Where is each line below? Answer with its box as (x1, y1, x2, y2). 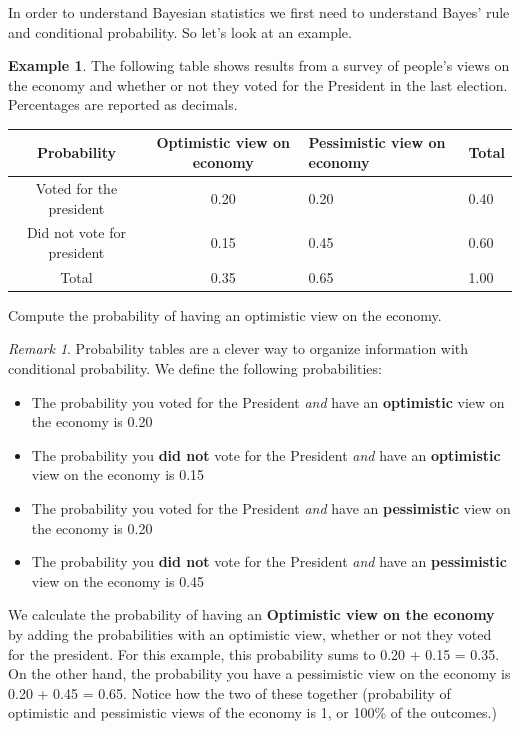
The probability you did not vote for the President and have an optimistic (31, 444, 501, 465)
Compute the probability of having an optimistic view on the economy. (8, 304, 442, 325)
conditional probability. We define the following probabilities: (8, 358, 382, 379)
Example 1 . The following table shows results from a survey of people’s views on (8, 55, 510, 76)
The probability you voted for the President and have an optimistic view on (31, 391, 505, 412)
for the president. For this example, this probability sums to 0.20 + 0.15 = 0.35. (8, 643, 500, 664)
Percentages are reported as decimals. (8, 94, 238, 115)
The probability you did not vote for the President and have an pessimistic (31, 551, 507, 572)
